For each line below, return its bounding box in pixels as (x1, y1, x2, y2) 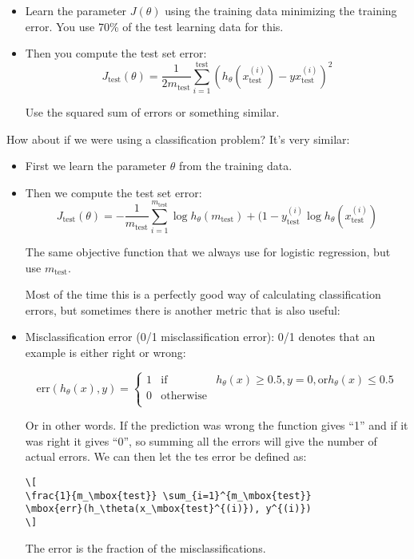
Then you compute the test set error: (25, 45, 207, 61)
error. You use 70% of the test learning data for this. (25, 18, 284, 34)
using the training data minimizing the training (165, 2, 397, 18)
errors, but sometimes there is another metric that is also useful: (25, 301, 340, 318)
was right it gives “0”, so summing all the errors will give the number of (25, 432, 377, 449)
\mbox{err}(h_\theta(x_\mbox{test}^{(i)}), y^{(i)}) (25, 503, 312, 515)
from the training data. (178, 157, 293, 174)
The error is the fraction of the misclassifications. (25, 539, 266, 556)
